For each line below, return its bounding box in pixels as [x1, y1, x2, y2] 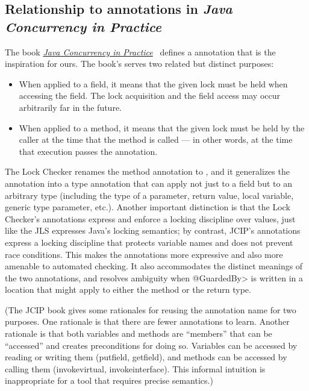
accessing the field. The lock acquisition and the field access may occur [19, 89, 280, 102]
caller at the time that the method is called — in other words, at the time [19, 133, 293, 146]
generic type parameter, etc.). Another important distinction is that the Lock [5, 201, 290, 213]
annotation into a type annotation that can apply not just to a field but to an [5, 177, 292, 189]
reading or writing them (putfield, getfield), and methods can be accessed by [5, 351, 287, 363]
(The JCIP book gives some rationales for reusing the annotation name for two [5, 303, 296, 316]
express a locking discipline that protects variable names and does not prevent [5, 236, 293, 248]
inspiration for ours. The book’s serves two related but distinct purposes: [5, 57, 274, 70]
